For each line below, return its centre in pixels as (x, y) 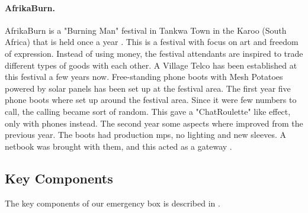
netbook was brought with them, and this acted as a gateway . (118, 146)
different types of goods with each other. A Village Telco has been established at (151, 65)
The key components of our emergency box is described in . (113, 203)
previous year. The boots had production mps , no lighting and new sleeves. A (145, 135)
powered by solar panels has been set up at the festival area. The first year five (148, 88)
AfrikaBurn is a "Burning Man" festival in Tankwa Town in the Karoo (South (146, 30)
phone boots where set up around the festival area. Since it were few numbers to (151, 100)
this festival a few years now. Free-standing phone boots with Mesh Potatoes (144, 77)
